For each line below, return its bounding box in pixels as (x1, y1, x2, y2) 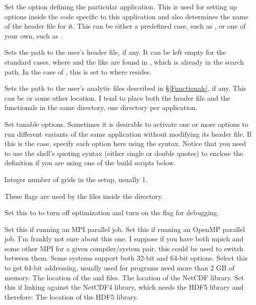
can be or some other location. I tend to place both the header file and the (4, 92, 230, 103)
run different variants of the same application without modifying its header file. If (4, 128, 252, 139)
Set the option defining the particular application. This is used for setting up (4, 1, 237, 11)
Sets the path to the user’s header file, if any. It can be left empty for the (4, 47, 226, 57)
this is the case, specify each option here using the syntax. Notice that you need (4, 138, 246, 149)
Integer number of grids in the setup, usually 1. (4, 174, 148, 184)
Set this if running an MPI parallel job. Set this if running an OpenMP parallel (4, 224, 245, 234)
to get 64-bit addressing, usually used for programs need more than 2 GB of (4, 263, 235, 273)
